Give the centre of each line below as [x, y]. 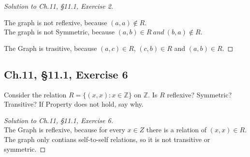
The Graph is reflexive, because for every [65, 130]
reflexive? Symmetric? [199, 94]
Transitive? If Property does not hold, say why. [74, 104]
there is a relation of [176, 130]
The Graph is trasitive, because [51, 48]
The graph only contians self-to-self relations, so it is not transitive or [107, 139]
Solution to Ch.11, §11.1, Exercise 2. [59, 6]
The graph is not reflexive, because [56, 22]
